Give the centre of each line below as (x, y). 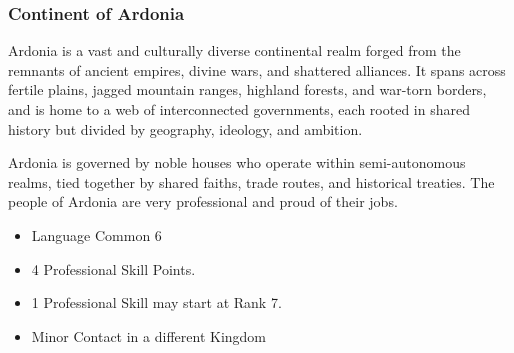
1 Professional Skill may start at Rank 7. (156, 302)
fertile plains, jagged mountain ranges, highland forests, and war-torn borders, (247, 89)
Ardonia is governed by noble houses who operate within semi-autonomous (237, 162)
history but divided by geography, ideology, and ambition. (185, 128)
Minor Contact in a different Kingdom (149, 335)
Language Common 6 (96, 234)
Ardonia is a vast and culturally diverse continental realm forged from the (234, 50)
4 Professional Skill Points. (113, 268)
